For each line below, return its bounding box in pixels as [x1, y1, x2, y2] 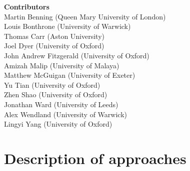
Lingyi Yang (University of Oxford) [4, 119, 112, 129]
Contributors [4, 1, 49, 11]
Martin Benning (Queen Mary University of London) [4, 11, 166, 21]
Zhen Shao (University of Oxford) [4, 89, 107, 100]
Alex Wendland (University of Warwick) [4, 109, 127, 119]
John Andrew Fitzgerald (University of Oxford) [4, 50, 149, 60]
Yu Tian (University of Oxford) [4, 79, 100, 90]
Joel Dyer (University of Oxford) [4, 40, 104, 51]
